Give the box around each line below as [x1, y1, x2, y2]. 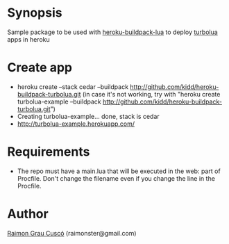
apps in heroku [7, 35, 50, 43]
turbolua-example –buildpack [17, 97, 102, 106]
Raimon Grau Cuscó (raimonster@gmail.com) [7, 229, 137, 237]
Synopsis [7, 5, 62, 21]
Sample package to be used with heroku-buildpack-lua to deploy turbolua [7, 28, 219, 36]
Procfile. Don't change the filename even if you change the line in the [17, 174, 215, 182]
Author [7, 206, 49, 222]
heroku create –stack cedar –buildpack [17, 82, 129, 91]
